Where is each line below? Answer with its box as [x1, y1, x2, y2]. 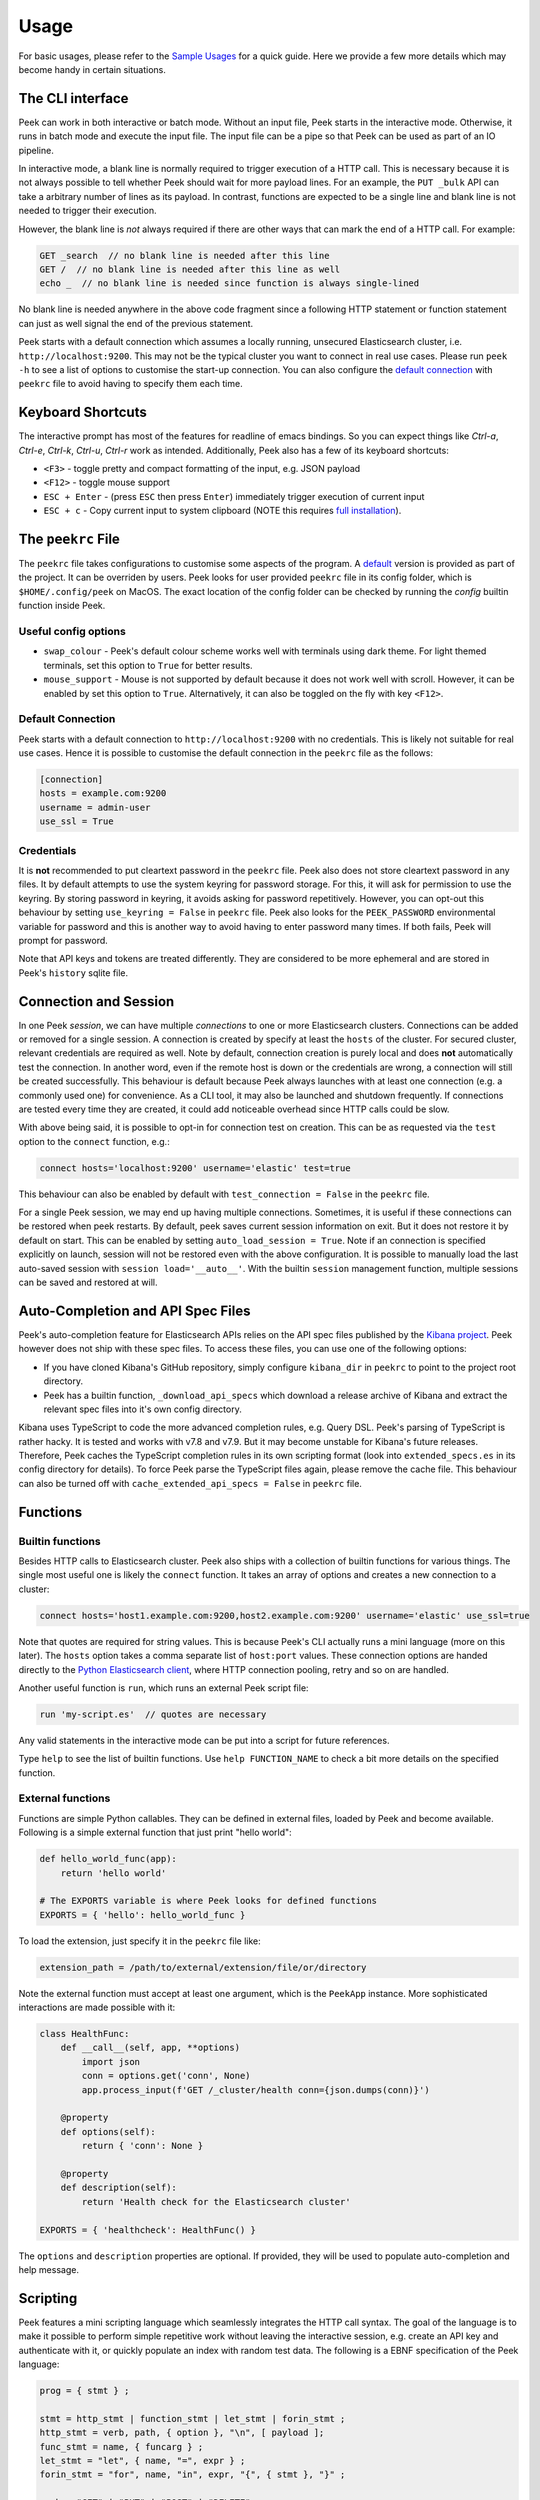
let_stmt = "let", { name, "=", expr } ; [39, 2455, 246, 2466]
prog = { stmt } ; [39, 2385, 130, 2396]
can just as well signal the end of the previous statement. [18, 317, 254, 329]
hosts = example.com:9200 [39, 788, 167, 799]
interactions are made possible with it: [18, 2001, 176, 2014]
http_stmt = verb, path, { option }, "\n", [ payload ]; [39, 2427, 325, 2439]
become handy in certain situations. [18, 63, 167, 75]
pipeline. [18, 144, 54, 156]
